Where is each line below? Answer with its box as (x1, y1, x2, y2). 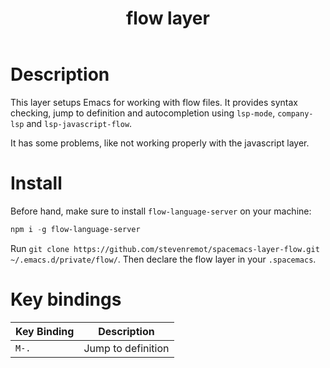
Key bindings (10, 288, 122, 311)
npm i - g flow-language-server (10, 224, 141, 234)
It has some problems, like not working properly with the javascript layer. (10, 137, 310, 149)
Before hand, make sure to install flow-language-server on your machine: (10, 205, 312, 217)
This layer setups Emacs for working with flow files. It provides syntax (10, 96, 299, 108)
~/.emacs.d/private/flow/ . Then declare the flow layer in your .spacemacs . (10, 253, 317, 265)
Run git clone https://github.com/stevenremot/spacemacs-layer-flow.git (10, 242, 320, 254)
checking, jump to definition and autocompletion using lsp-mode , (10, 107, 276, 119)
